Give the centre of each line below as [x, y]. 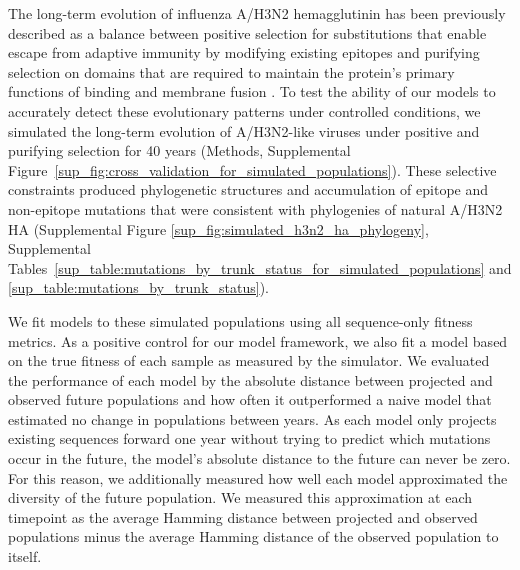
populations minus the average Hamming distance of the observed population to [253, 536]
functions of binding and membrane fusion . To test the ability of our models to [252, 91]
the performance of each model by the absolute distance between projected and [250, 379]
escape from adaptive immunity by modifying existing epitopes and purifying [244, 52]
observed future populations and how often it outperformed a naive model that [250, 399]
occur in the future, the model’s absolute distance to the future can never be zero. [259, 458]
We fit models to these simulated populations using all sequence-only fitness [240, 320]
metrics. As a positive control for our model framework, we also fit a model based [258, 340]
